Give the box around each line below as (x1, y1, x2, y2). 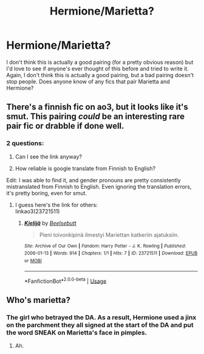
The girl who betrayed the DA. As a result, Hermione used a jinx (6, 313, 197, 321)
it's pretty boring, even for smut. (6, 189, 87, 197)
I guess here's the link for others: (15, 201, 98, 208)
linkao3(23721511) (15, 208, 60, 215)
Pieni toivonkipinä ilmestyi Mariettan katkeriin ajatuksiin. (39, 231, 179, 238)
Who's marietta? (6, 294, 71, 305)
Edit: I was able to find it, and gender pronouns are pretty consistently (6, 176, 181, 183)
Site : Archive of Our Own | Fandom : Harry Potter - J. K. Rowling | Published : (24, 243, 186, 249)
